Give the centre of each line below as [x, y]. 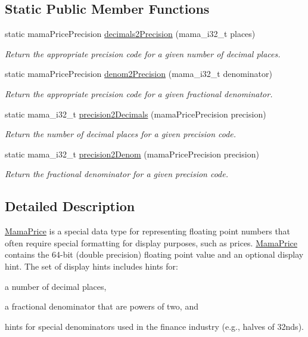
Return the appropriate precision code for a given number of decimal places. [143, 53]
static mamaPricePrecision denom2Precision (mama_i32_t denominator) [139, 74]
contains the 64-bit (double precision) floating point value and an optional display [154, 254]
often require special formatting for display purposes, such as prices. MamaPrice [151, 242]
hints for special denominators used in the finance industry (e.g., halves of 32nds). [154, 326]
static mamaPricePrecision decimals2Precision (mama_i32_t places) [130, 34]
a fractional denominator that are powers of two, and [102, 306]
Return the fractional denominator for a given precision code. [117, 174]
